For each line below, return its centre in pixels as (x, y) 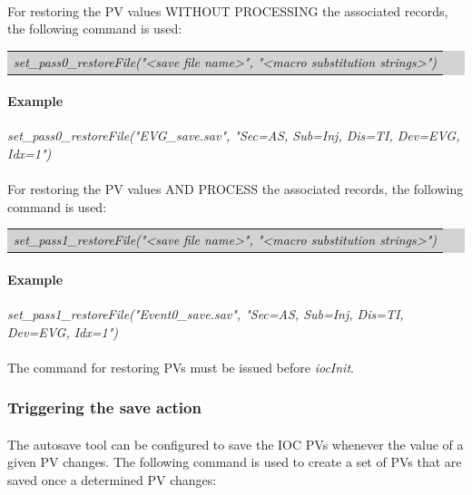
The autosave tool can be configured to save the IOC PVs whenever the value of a (236, 444)
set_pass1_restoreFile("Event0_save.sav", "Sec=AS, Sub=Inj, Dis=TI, (206, 314)
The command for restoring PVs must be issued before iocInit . (181, 367)
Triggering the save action (104, 408)
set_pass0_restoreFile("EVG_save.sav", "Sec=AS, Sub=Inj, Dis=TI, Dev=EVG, (234, 136)
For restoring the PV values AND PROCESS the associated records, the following (236, 189)
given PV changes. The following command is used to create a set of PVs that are (235, 462)
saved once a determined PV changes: (112, 480)
